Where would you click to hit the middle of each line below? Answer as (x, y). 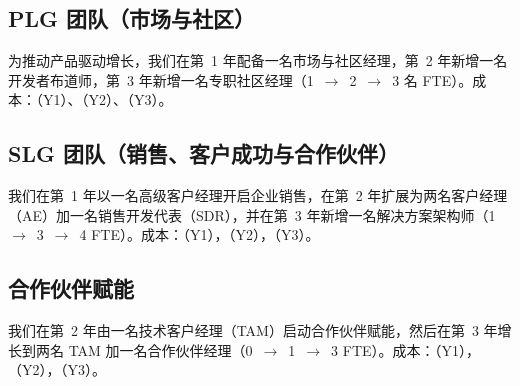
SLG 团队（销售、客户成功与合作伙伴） (203, 153)
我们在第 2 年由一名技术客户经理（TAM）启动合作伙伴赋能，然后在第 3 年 (253, 330)
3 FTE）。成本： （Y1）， (406, 349)
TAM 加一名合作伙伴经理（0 (160, 349)
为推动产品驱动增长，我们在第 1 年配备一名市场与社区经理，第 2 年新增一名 (258, 60)
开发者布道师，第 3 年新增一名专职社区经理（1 (161, 79)
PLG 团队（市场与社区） (132, 18)
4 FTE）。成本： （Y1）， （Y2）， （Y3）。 (199, 234)
